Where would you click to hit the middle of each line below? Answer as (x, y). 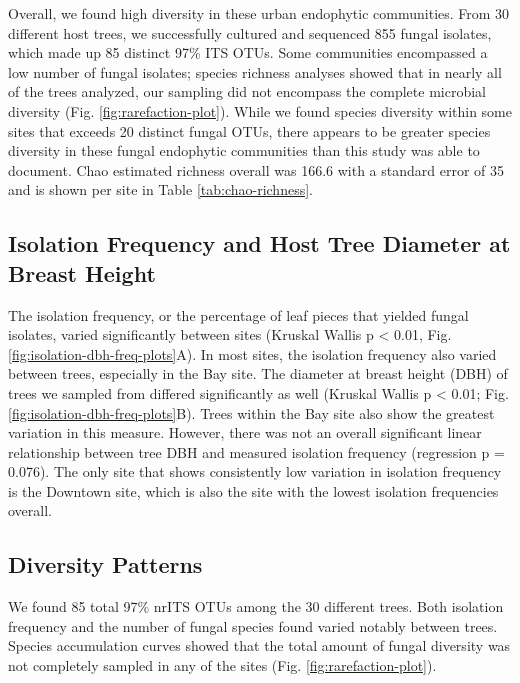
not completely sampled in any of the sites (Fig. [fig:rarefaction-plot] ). (222, 665)
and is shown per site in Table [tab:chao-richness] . (160, 189)
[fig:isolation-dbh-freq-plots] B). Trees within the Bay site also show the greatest (251, 412)
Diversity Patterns (105, 564)
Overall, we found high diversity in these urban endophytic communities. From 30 (259, 13)
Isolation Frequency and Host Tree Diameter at (259, 243)
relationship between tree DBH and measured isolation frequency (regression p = (256, 451)
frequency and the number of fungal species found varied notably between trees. (253, 625)
